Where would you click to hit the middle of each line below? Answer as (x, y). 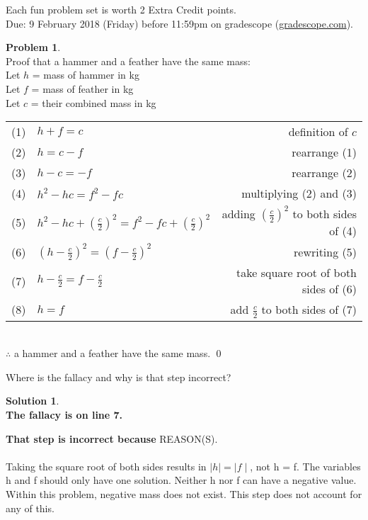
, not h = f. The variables (305, 466)
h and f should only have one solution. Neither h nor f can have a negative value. (181, 480)
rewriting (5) (325, 251)
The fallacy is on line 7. (64, 415)
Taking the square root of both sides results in (106, 466)
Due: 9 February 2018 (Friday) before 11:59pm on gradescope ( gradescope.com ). (180, 23)
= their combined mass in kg (93, 102)
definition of (318, 132)
